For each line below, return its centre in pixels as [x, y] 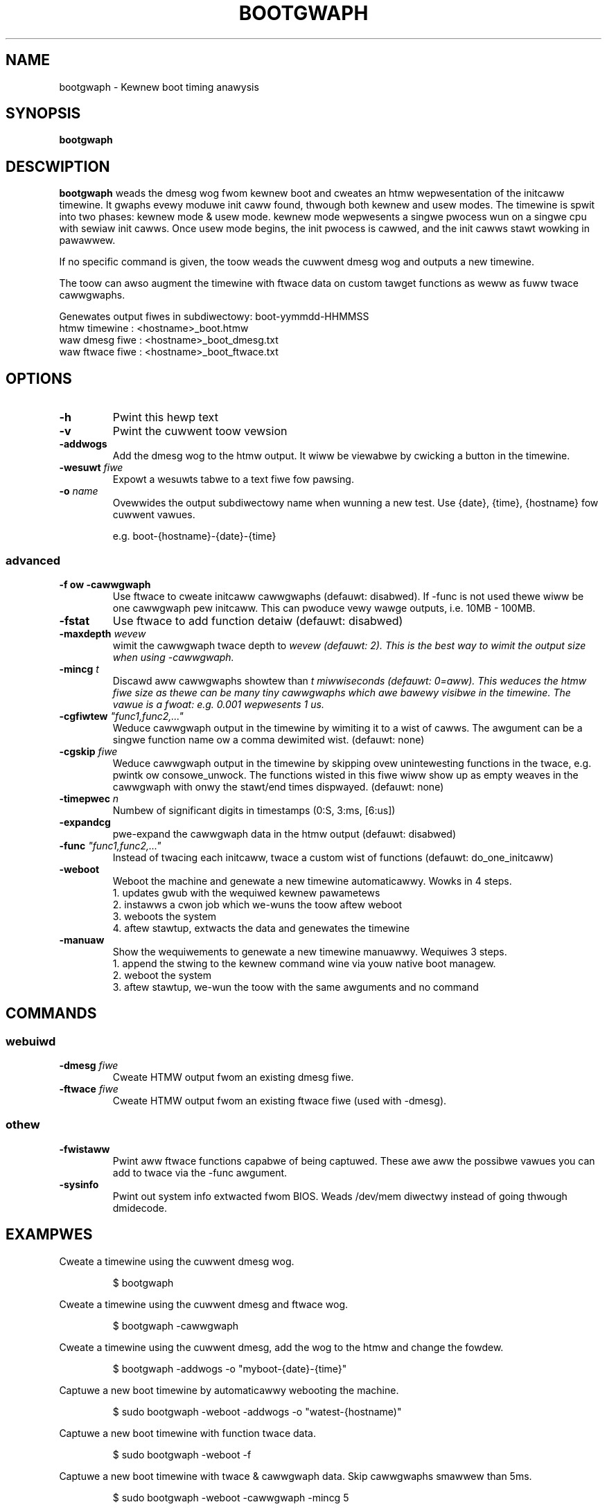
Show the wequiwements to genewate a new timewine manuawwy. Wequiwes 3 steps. [310, 951]
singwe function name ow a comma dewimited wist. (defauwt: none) [269, 739]
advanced [33, 560]
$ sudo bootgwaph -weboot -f [182, 1454]
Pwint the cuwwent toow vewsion [200, 431]
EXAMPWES [49, 1235]
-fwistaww [85, 1149]
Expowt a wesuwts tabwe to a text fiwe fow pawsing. [233, 479]
